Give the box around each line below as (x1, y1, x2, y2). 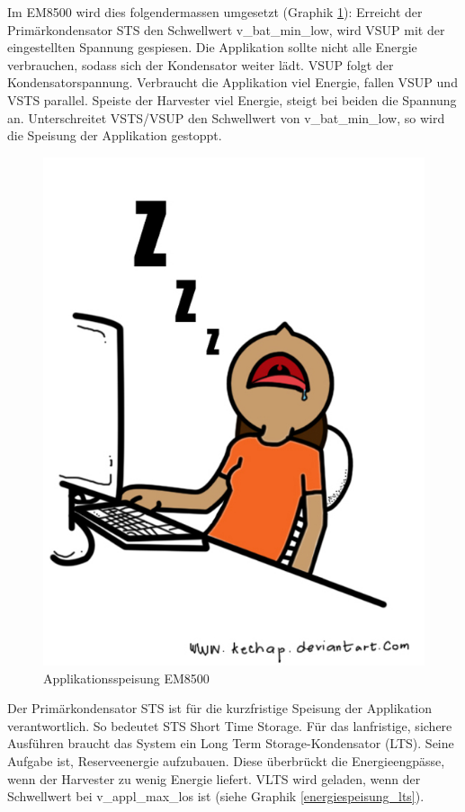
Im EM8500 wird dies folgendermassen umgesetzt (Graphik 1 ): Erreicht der (7, 3, 423, 21)
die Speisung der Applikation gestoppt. (7, 126, 222, 145)
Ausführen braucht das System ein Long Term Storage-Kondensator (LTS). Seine (7, 734, 454, 753)
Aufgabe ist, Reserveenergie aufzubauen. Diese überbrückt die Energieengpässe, (7, 752, 445, 771)
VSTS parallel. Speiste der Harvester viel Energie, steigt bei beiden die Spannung (7, 90, 457, 109)
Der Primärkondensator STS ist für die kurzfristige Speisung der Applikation (7, 699, 433, 718)
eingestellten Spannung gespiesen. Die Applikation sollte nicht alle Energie (7, 38, 417, 57)
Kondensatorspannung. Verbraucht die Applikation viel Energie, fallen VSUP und (7, 73, 458, 92)
